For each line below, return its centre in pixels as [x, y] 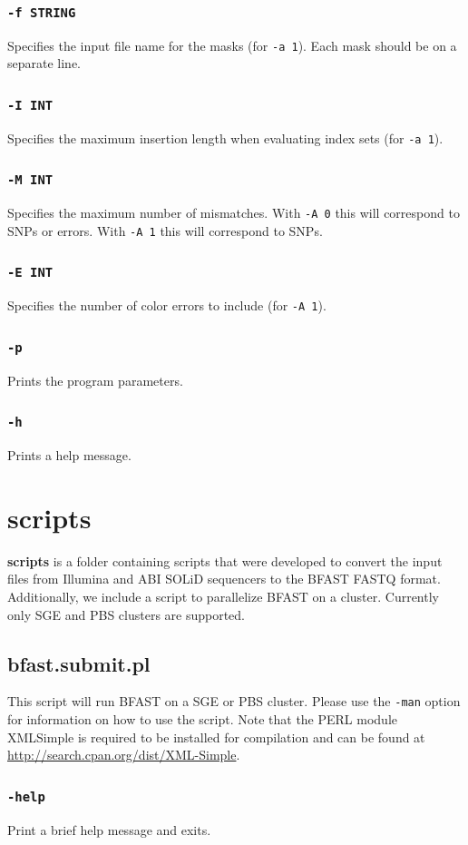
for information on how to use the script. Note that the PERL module [203, 719]
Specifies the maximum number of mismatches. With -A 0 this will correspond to [234, 213]
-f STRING [42, 12]
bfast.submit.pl [79, 663]
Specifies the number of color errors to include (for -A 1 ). [167, 305]
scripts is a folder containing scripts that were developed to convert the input [225, 560]
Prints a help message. [69, 455]
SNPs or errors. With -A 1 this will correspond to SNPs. [165, 230]
